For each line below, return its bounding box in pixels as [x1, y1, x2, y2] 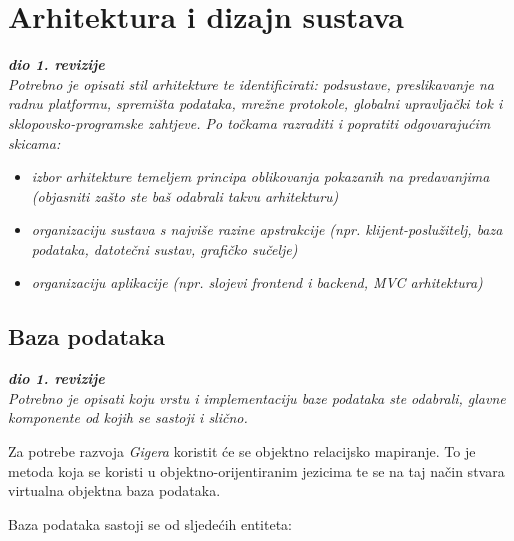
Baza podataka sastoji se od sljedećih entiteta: [8, 513, 292, 534]
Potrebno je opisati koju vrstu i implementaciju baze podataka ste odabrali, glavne [8, 387, 506, 408]
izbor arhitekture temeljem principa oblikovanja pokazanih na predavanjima [31, 166, 490, 187]
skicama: [8, 132, 61, 153]
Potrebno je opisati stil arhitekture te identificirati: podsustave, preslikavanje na [8, 73, 494, 94]
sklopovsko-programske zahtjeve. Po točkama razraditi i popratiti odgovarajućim [8, 112, 491, 133]
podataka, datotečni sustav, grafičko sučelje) [31, 238, 298, 259]
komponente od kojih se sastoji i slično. [8, 407, 248, 428]
